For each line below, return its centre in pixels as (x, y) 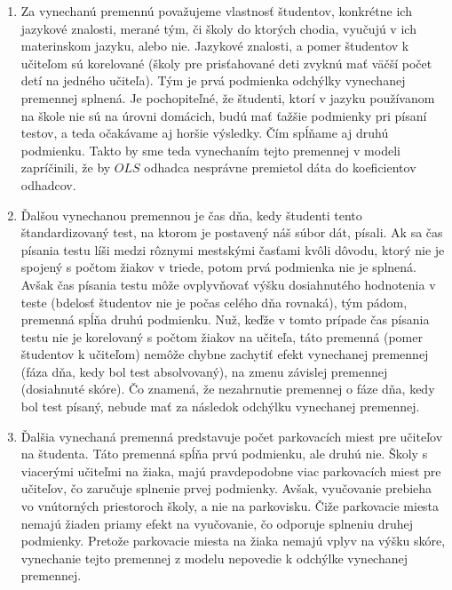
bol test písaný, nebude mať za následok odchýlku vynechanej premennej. (220, 407)
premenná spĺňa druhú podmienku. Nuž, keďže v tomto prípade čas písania (225, 319)
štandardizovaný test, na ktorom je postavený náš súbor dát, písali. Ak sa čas (232, 232)
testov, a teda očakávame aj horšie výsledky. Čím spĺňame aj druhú (205, 133)
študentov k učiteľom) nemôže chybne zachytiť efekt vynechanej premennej (225, 354)
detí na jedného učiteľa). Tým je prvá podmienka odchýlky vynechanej (213, 80)
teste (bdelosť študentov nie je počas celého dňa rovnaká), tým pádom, (214, 302)
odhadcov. (48, 184)
